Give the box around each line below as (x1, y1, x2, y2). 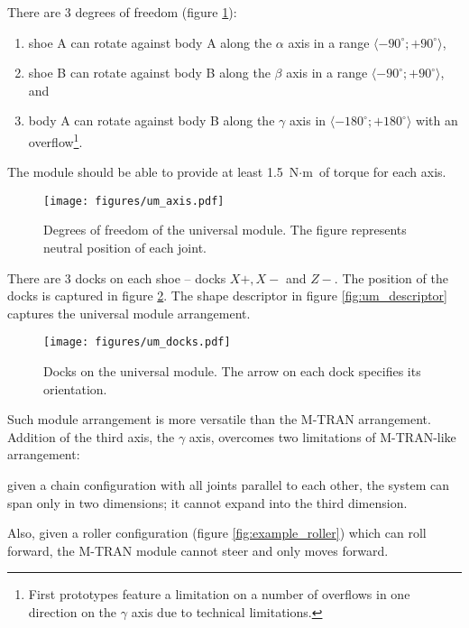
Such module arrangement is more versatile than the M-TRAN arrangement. (7, 410, 431, 429)
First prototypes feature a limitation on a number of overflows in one (28, 585, 410, 604)
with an (416, 111, 458, 130)
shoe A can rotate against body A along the (28, 32, 272, 51)
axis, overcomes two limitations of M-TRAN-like (189, 427, 456, 446)
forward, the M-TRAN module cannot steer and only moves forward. (7, 540, 389, 559)
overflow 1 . (28, 129, 83, 151)
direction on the (28, 603, 117, 622)
